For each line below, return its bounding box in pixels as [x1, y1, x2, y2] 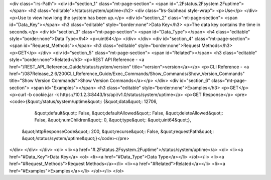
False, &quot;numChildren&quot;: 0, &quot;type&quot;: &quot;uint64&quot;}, [34, 117, 192, 123]
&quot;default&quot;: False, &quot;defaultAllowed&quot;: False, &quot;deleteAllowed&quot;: [34, 110, 223, 116]
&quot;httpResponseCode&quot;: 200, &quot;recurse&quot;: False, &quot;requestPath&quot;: [22, 128, 214, 134]
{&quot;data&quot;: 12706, [103, 98, 158, 104]
